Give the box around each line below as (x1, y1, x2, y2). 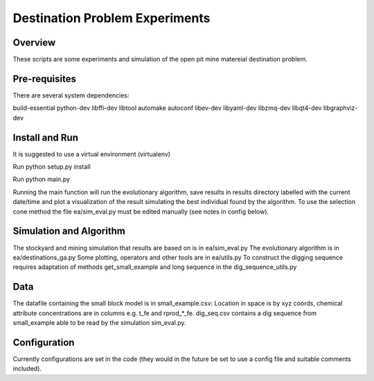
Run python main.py (12, 175, 71, 183)
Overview (12, 37, 56, 48)
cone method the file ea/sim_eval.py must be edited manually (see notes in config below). (12, 207, 269, 216)
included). (12, 364, 42, 373)
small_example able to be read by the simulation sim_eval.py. (12, 318, 186, 326)
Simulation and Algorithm (12, 225, 126, 237)
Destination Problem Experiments (12, 10, 211, 26)
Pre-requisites (12, 73, 76, 84)
